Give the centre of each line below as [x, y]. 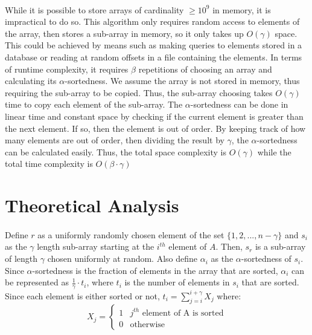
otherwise [148, 324]
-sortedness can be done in [239, 104]
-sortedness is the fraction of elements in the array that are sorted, [155, 270]
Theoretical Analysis [92, 205]
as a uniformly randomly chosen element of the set [131, 234]
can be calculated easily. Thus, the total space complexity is [116, 151]
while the [274, 151]
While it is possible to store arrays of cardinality [94, 9]
